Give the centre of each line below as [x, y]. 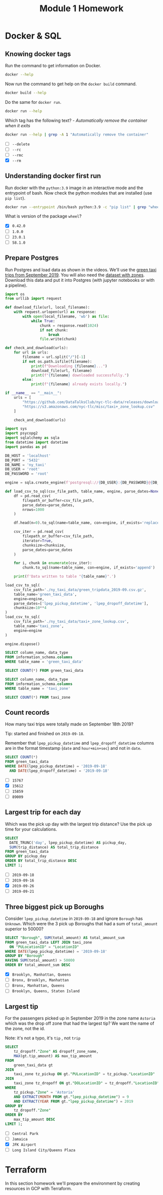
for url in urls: [31, 353]
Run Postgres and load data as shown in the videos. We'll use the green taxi [81, 270]
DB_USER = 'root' [23, 469]
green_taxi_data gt [33, 1065]
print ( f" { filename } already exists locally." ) [79, 384]
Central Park [25, 1134]
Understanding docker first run [53, 176]
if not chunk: [54, 330]
